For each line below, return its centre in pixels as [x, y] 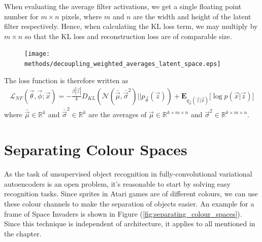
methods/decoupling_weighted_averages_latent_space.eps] [123, 64]
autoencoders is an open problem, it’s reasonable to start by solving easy [117, 183]
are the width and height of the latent [192, 16]
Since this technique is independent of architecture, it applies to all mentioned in [130, 223]
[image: [37, 54]
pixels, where [82, 16]
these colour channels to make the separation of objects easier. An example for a [129, 203]
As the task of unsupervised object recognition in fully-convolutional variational [128, 174]
